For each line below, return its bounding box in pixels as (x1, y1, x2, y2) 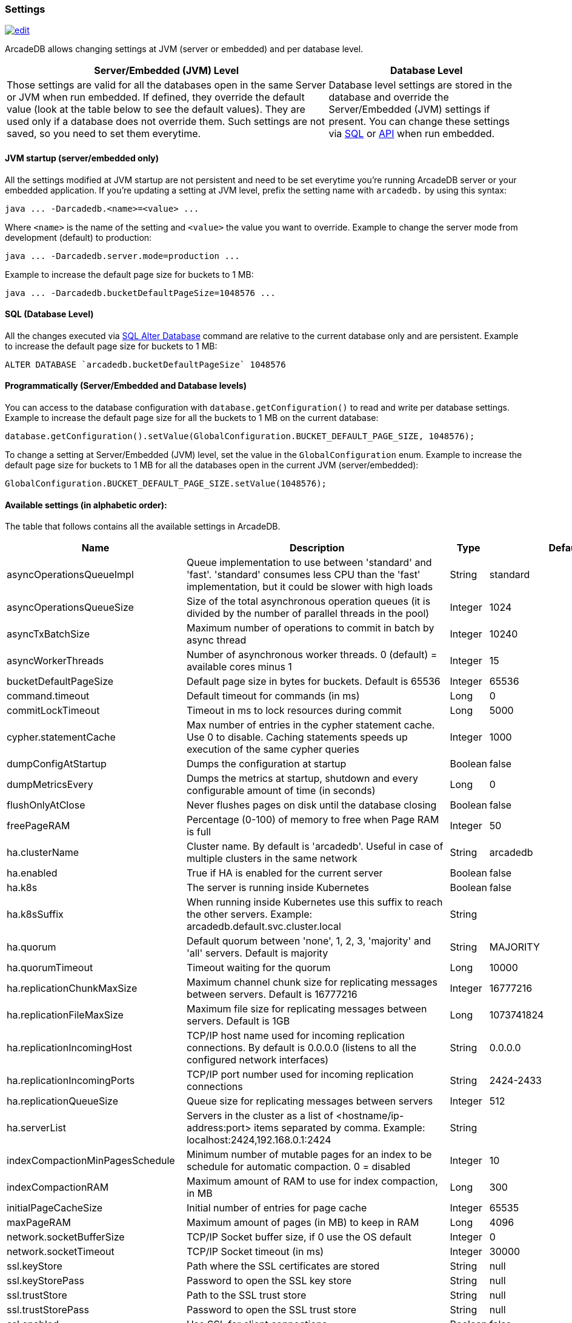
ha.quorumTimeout (7, 961, 93, 974)
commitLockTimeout (7, 704, 100, 717)
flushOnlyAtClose (7, 799, 85, 812)
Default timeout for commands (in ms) (186, 690, 360, 702)
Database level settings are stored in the (328, 79, 513, 92)
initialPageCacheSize (7, 1202, 103, 1214)
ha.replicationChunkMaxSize (7, 982, 138, 995)
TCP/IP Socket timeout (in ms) (186, 1245, 324, 1258)
